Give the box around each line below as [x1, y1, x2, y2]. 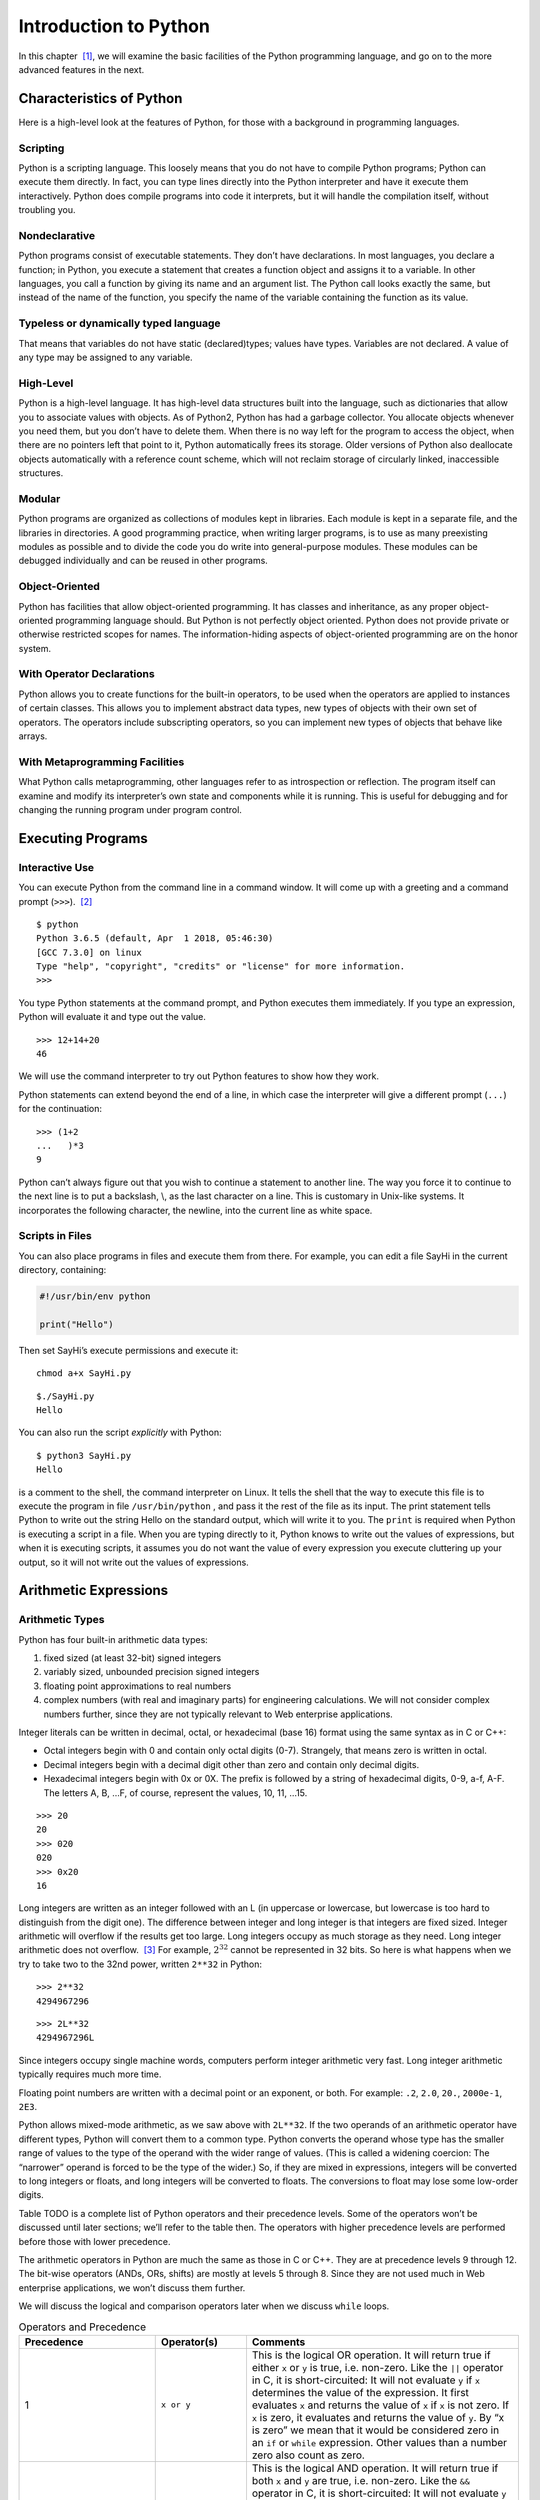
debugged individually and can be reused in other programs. [18, 555, 269, 567]
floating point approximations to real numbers [43, 1680, 232, 1692]
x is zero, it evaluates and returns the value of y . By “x [251, 2410, 505, 2424]
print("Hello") [39, 1318, 114, 1330]
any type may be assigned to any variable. [18, 351, 194, 363]
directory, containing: [18, 1264, 107, 1276]
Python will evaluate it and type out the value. [18, 1011, 207, 1023]
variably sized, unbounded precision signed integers [43, 1666, 260, 1678]
